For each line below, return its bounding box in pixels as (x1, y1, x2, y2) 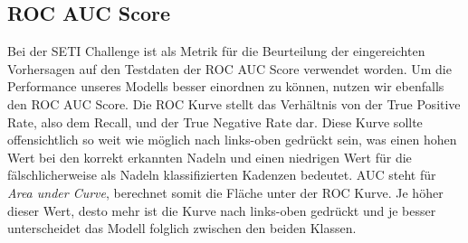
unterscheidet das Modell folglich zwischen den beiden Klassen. (7, 219, 357, 238)
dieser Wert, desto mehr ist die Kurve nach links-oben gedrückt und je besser (7, 201, 436, 220)
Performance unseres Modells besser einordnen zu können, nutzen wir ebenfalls (7, 77, 444, 96)
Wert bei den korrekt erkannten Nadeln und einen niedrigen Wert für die (7, 147, 412, 166)
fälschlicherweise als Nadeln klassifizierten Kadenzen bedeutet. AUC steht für (7, 165, 436, 184)
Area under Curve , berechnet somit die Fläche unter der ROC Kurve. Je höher (7, 182, 444, 201)
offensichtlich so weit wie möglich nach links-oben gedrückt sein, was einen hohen (7, 130, 457, 149)
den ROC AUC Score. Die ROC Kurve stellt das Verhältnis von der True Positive (7, 94, 461, 113)
